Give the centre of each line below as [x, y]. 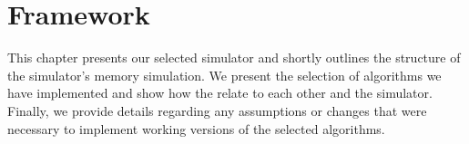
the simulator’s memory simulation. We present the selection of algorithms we [224, 75]
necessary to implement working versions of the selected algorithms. [196, 128]
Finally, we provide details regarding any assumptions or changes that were [217, 110]
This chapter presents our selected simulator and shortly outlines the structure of [234, 58]
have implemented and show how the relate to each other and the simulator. [220, 93]
